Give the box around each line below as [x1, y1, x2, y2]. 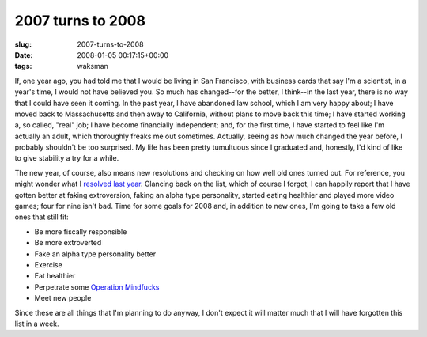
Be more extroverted [34, 238, 102, 248]
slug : [14, 40, 32, 49]
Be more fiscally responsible [34, 226, 127, 237]
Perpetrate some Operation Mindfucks [34, 282, 160, 292]
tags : [14, 62, 32, 71]
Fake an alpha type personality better [34, 249, 157, 259]
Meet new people [34, 293, 92, 303]
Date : [14, 50, 33, 59]
